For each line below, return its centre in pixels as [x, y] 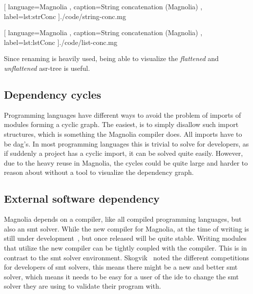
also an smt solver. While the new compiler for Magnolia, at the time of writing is [126, 228]
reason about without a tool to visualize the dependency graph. [99, 172]
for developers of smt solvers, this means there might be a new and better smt [121, 267]
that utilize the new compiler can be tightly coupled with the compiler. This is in [126, 247]
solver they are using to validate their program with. [83, 286]
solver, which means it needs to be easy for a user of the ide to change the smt [121, 276]
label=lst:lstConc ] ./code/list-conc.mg [61, 42]
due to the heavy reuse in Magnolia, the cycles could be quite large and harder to [126, 162]
